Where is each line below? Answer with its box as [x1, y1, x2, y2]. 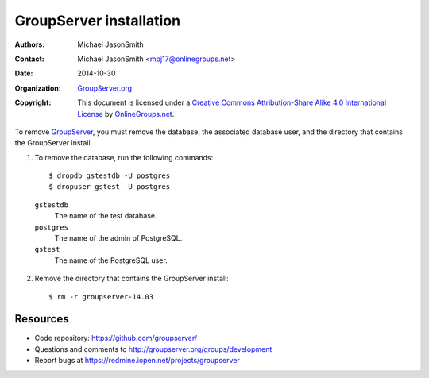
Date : [14, 68, 33, 79]
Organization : [14, 83, 61, 93]
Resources [14, 312, 69, 326]
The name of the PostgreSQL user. [54, 255, 168, 265]
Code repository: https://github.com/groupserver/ [34, 334, 198, 343]
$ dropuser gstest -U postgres [48, 183, 171, 191]
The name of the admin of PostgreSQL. [54, 233, 183, 243]
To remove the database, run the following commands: [34, 152, 214, 162]
